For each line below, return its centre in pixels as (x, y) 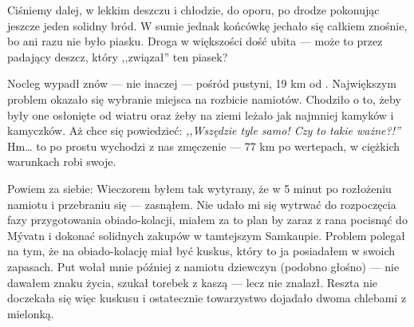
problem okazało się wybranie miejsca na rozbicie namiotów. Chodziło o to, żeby (204, 98)
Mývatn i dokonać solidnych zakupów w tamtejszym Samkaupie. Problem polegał (206, 235)
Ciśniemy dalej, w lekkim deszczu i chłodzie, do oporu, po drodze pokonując (193, 10)
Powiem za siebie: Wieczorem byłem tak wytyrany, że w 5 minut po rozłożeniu (199, 188)
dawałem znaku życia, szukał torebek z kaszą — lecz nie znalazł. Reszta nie (193, 282)
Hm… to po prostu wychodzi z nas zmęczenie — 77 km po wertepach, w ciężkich (204, 146)
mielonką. (31, 313)
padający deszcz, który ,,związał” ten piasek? (118, 56)
